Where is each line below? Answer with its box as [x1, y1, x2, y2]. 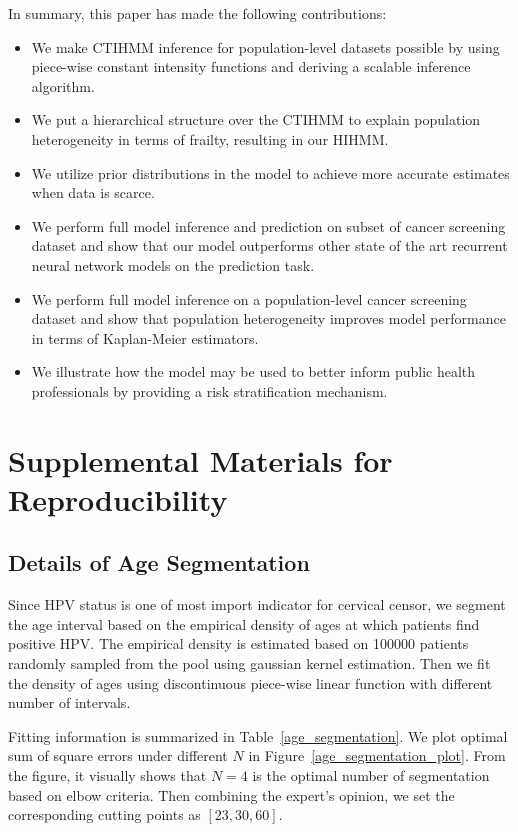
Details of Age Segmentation [8, 547, 310, 578]
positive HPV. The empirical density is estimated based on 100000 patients [8, 633, 469, 654]
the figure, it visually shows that [8, 765, 207, 786]
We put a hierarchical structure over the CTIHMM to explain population [31, 109, 481, 130]
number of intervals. [8, 692, 131, 713]
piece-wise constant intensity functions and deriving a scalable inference [31, 56, 471, 77]
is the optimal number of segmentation [252, 765, 490, 786]
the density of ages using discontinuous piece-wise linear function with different [8, 672, 493, 693]
